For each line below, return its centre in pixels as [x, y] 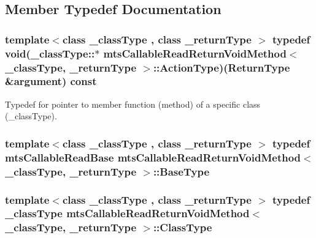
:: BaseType [181, 171]
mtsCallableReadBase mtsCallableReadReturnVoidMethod [153, 157]
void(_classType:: [50, 53]
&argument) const [51, 81]
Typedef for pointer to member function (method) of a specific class [133, 104]
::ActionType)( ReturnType [222, 67]
